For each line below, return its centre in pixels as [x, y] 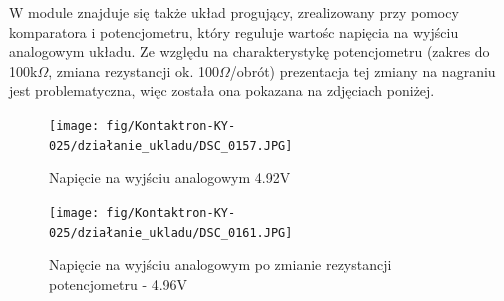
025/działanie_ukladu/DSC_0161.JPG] [171, 232]
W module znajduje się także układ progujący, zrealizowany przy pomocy [234, 12]
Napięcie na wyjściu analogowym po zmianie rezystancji [220, 264]
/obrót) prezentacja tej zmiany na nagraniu [362, 70]
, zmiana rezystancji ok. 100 [134, 70]
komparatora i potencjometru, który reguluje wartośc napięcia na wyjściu [234, 31]
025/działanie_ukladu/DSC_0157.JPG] [171, 145]
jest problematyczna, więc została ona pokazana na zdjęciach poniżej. [222, 90]
